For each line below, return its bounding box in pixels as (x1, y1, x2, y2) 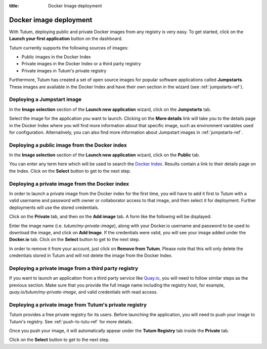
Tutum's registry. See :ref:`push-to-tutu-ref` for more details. (9, 318, 133, 324)
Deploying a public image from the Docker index (9, 142, 127, 149)
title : (9, 3, 19, 8)
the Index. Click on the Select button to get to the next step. (9, 168, 131, 174)
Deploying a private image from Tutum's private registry (9, 301, 147, 308)
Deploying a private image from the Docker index (9, 180, 130, 187)
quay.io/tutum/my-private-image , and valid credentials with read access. (9, 289, 158, 295)
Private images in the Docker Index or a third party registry (21, 61, 141, 67)
